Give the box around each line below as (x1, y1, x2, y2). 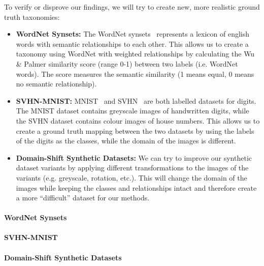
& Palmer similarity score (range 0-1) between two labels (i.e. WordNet (16, 58, 238, 69)
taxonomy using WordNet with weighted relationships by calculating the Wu (16, 48, 255, 59)
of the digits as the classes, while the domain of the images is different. (16, 135, 236, 146)
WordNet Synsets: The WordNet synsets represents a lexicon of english (16, 28, 250, 39)
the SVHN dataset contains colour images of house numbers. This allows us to (16, 115, 260, 126)
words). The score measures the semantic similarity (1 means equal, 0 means (16, 68, 254, 79)
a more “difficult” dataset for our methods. (16, 192, 150, 203)
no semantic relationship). (16, 78, 97, 89)
